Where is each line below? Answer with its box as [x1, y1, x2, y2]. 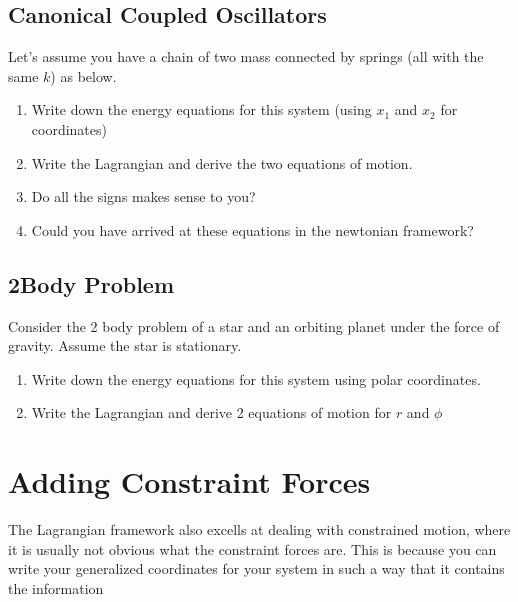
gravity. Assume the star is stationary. [8, 335, 242, 356]
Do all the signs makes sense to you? [31, 186, 256, 207]
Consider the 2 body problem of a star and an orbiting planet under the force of [8, 315, 500, 336]
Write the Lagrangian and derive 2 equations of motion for [31, 402, 392, 423]
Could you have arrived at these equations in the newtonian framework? [31, 219, 474, 240]
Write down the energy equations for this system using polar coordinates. [31, 368, 481, 389]
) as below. [50, 65, 117, 86]
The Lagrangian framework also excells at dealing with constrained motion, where [8, 519, 511, 540]
